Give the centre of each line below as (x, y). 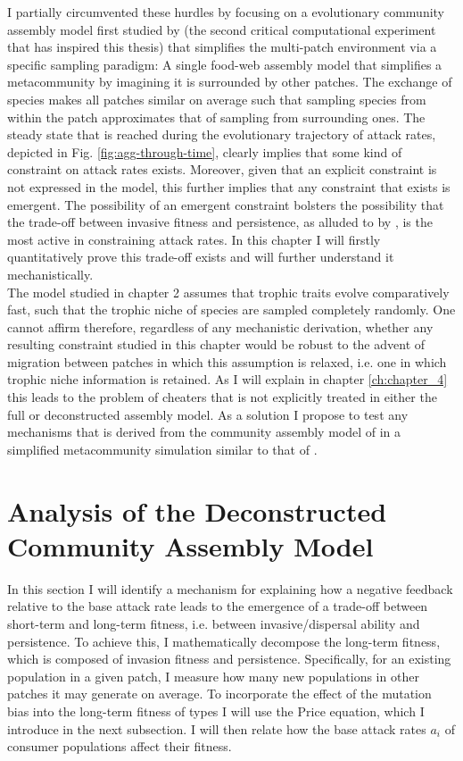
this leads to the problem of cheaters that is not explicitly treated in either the (222, 397)
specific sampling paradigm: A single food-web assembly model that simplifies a (225, 64)
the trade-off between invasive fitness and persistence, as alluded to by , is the (220, 222)
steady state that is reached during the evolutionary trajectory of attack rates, (222, 134)
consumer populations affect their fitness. (120, 746)
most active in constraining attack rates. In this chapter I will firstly (194, 239)
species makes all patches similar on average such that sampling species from (217, 99)
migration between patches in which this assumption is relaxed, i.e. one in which (227, 361)
